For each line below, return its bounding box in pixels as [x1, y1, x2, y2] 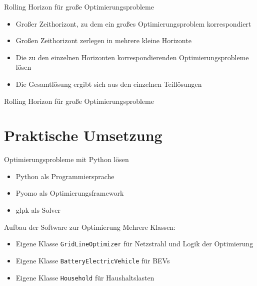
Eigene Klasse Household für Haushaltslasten [15, 272, 154, 282]
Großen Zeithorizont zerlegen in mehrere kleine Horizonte [15, 35, 191, 46]
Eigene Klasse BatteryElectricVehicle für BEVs [15, 255, 170, 265]
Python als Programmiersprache [15, 171, 114, 181]
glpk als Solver [15, 205, 60, 215]
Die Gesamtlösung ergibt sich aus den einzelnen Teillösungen [15, 78, 202, 89]
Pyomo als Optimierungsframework [15, 188, 124, 198]
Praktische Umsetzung [4, 125, 162, 146]
